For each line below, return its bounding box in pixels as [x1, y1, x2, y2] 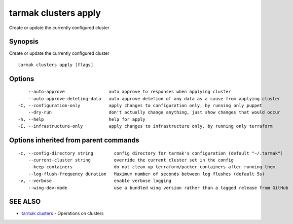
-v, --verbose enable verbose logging [18, 178, 172, 184]
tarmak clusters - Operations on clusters [21, 210, 104, 217]
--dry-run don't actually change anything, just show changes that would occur [28, 110, 281, 115]
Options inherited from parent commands [9, 136, 140, 145]
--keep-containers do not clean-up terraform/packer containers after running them [28, 164, 276, 170]
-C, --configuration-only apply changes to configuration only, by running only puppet [18, 103, 262, 109]
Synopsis [9, 37, 39, 46]
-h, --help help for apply [18, 116, 146, 122]
